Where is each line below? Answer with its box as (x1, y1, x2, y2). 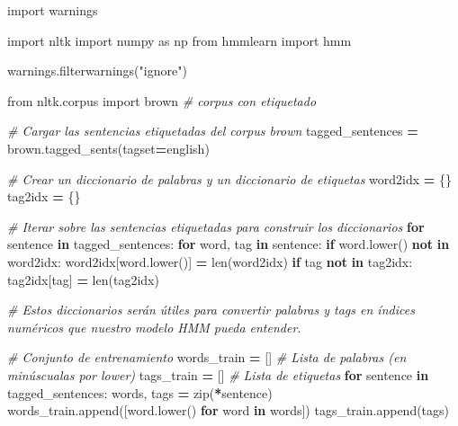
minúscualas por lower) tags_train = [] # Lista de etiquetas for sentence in (7, 365, 429, 384)
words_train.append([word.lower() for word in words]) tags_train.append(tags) (7, 401, 450, 420)
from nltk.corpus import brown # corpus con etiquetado (7, 91, 317, 110)
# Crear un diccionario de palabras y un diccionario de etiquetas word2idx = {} (7, 169, 452, 188)
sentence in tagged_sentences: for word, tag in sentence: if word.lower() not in (7, 235, 450, 253)
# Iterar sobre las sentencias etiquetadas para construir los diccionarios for (7, 217, 425, 235)
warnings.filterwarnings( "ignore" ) (7, 61, 187, 80)
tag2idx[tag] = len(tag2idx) (7, 270, 159, 288)
